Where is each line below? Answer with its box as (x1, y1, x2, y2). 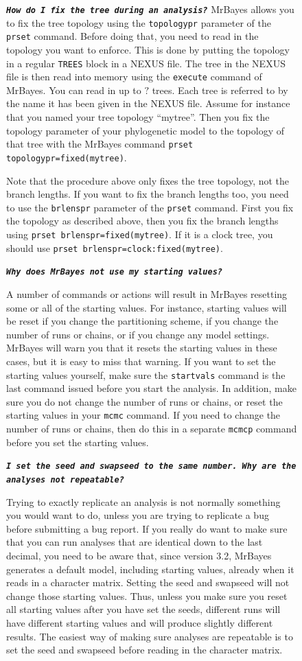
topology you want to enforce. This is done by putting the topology (6, 42, 290, 56)
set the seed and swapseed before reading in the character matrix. (6, 642, 283, 657)
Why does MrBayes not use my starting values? (6, 267, 222, 277)
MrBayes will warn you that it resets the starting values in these (6, 340, 277, 355)
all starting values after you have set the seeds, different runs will (6, 602, 281, 616)
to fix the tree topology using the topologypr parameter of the (6, 15, 272, 30)
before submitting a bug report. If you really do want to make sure (6, 521, 288, 535)
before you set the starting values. (6, 434, 149, 449)
